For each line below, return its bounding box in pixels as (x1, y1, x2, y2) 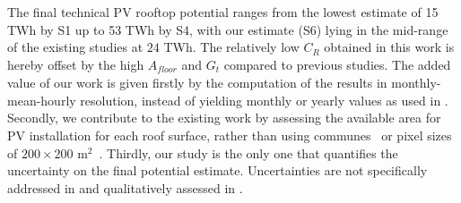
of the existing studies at (7, 38, 144, 56)
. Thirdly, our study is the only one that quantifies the (99, 143, 398, 162)
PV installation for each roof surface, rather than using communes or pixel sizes (7, 126, 452, 145)
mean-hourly (7, 90, 76, 109)
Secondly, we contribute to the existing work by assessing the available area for (7, 108, 441, 127)
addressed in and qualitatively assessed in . (7, 178, 243, 197)
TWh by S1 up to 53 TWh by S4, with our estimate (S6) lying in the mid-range (7, 20, 448, 38)
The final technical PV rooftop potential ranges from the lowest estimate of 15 (7, 3, 439, 21)
